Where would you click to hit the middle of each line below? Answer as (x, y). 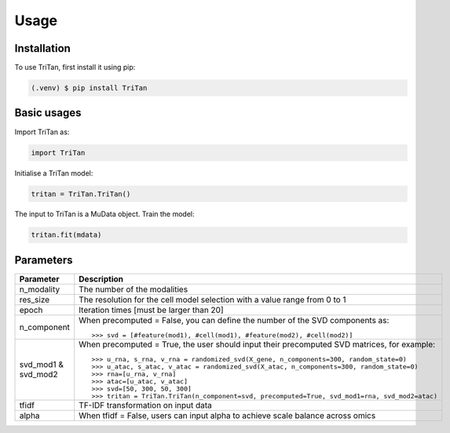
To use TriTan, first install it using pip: (75, 68)
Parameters (44, 260)
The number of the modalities (134, 289)
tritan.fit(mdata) (66, 235)
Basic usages (48, 113)
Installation (42, 48)
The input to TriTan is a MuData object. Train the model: (105, 214)
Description (101, 279)
